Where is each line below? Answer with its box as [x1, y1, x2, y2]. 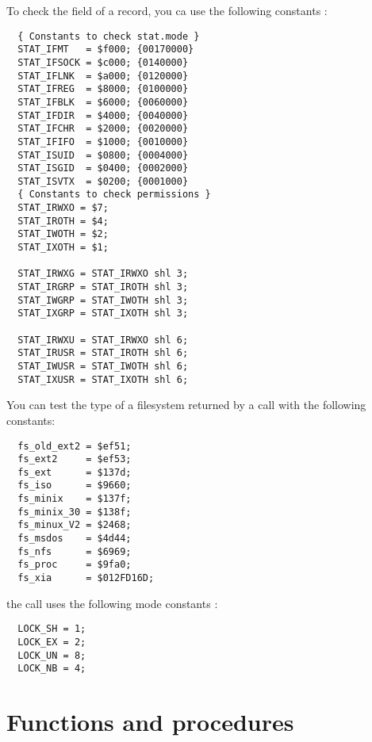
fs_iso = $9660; [17, 480, 132, 491]
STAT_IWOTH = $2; [17, 228, 109, 240]
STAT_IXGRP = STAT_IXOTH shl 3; [17, 308, 189, 319]
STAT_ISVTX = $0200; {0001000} [17, 175, 189, 187]
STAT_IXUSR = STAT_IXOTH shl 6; [17, 373, 189, 385]
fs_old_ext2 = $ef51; [17, 440, 132, 452]
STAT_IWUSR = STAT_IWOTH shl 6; [17, 361, 189, 372]
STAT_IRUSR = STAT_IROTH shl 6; [17, 347, 189, 359]
